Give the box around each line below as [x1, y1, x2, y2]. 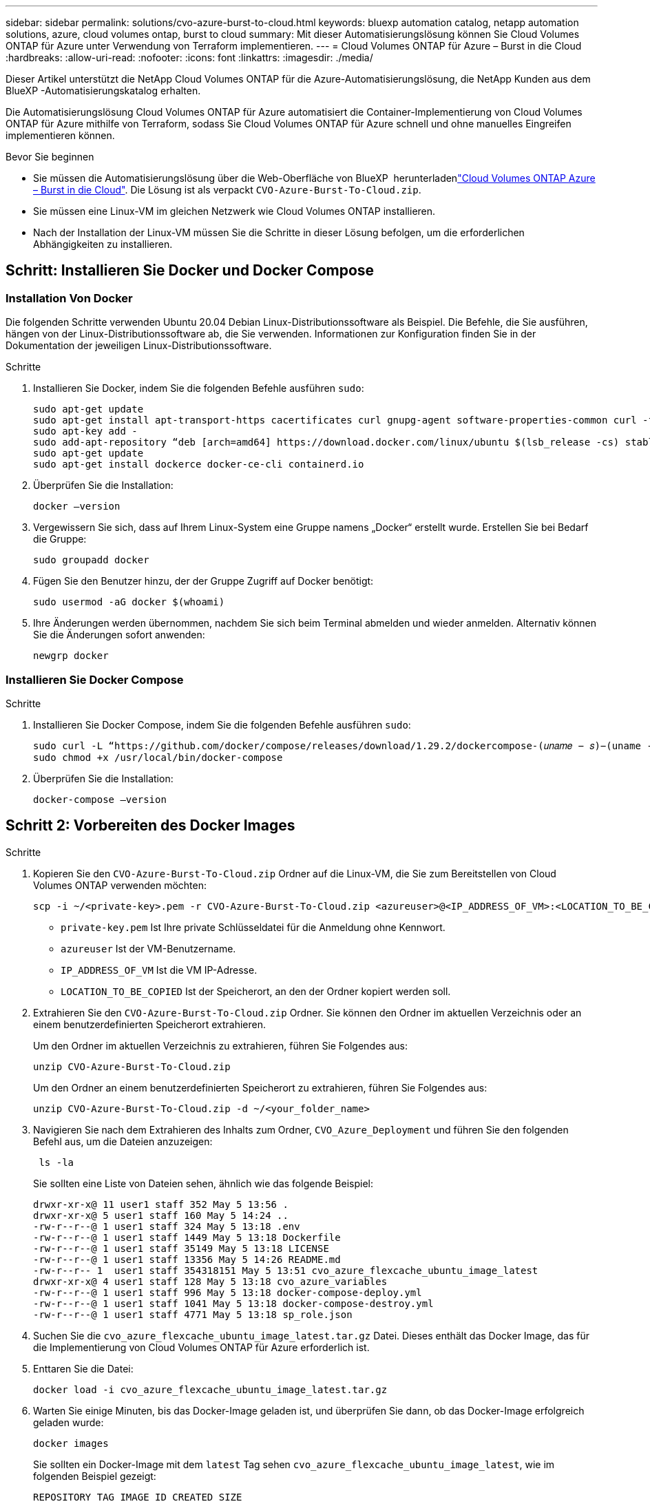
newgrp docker [33, 650, 109, 662]
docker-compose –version [33, 793, 167, 805]
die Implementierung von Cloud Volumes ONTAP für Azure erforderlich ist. [33, 1341, 370, 1353]
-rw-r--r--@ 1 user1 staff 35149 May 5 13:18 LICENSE [33, 1242, 329, 1254]
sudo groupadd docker [33, 554, 149, 566]
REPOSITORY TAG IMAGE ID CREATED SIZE [33, 1491, 242, 1503]
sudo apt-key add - [33, 426, 138, 437]
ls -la [39, 1156, 74, 1168]
